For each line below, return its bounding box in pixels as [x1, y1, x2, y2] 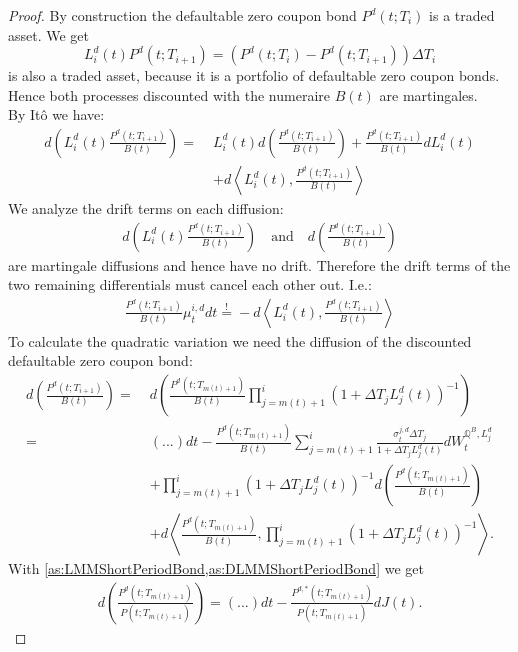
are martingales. [379, 84, 478, 105]
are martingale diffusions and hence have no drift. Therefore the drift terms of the [8, 254, 511, 275]
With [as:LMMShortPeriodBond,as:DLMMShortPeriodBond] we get [8, 558, 424, 579]
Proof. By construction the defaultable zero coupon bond [8, 5, 357, 25]
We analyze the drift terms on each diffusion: [8, 198, 284, 219]
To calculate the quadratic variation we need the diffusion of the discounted [8, 330, 472, 351]
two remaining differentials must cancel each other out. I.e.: [8, 274, 372, 295]
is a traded [429, 5, 495, 25]
